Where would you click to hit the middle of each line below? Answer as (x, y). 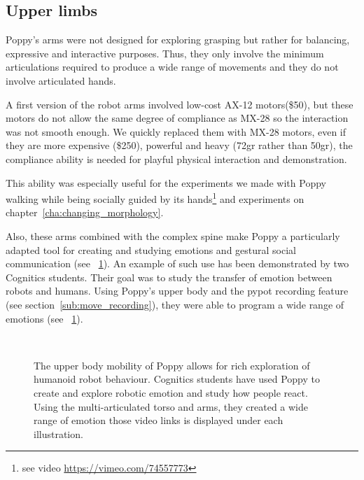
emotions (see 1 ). (44, 318)
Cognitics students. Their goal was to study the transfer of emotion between (169, 277)
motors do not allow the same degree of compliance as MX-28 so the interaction (177, 118)
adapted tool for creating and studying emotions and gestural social (151, 249)
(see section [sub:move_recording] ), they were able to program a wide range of (175, 304)
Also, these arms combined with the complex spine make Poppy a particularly (173, 235)
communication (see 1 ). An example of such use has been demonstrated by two (177, 263)
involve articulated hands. (61, 80)
